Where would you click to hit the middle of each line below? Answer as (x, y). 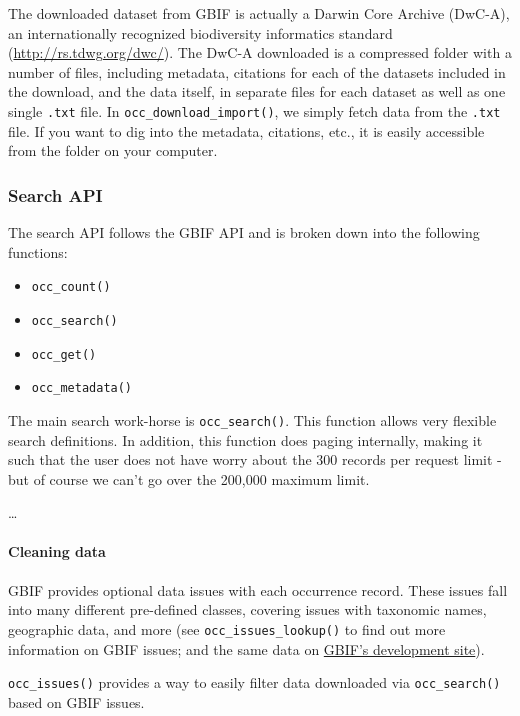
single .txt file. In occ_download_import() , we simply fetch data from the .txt (254, 110)
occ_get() (64, 354)
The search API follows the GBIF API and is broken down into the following (244, 232)
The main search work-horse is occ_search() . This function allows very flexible (252, 419)
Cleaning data (57, 551)
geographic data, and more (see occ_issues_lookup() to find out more (227, 628)
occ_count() (71, 287)
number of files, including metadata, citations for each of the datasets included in (257, 71)
